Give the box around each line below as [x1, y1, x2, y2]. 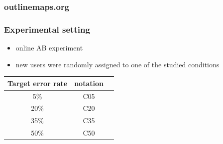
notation [74, 78, 104, 88]
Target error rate [7, 78, 68, 88]
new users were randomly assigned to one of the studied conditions [15, 59, 220, 69]
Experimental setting [4, 23, 90, 35]
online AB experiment [15, 43, 83, 53]
